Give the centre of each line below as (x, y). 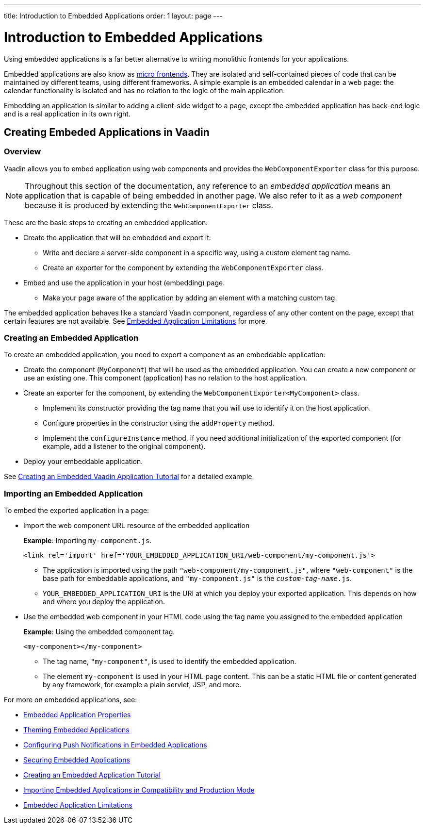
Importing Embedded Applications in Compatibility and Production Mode (139, 790)
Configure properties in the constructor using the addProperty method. (159, 423)
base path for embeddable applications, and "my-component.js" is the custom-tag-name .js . (197, 579)
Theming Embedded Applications (76, 730)
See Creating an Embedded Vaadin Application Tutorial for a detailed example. (129, 477)
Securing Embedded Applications (77, 760)
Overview (23, 152)
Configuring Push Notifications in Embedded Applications (115, 745)
